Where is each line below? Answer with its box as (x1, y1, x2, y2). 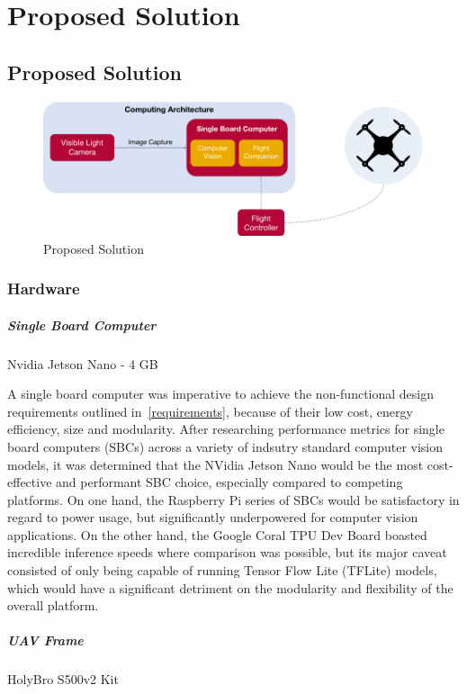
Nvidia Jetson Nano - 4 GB (7, 354, 158, 373)
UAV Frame (7, 631, 84, 650)
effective (7, 473, 52, 491)
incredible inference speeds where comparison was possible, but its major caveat (7, 543, 447, 562)
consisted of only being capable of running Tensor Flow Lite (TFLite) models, (7, 561, 437, 580)
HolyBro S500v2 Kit (7, 670, 119, 689)
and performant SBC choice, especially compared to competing (56, 473, 403, 491)
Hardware (7, 277, 80, 300)
